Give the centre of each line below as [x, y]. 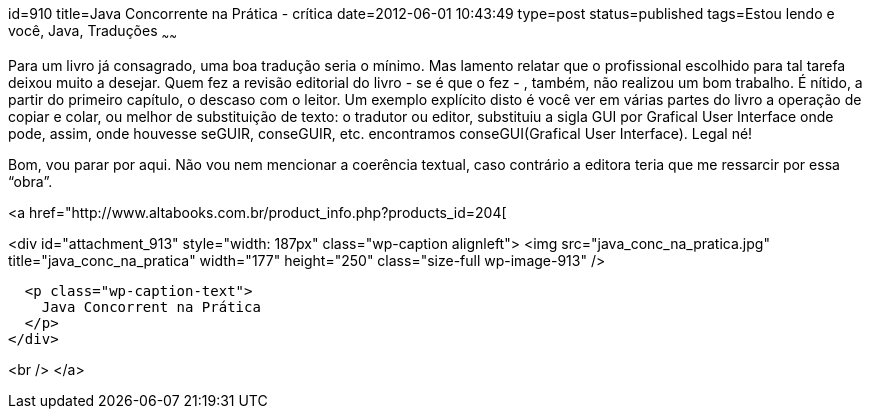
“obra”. [30, 181]
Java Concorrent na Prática [151, 306]
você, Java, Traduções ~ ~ [92, 32]
